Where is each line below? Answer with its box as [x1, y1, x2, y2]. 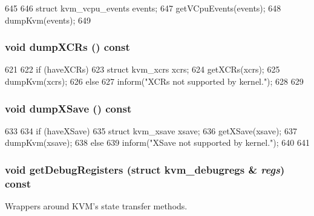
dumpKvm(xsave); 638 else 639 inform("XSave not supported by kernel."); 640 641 [5, 136, 310, 149]
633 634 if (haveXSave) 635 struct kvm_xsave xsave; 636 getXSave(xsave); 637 [5, 124, 297, 137]
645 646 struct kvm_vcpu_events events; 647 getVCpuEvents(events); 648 [5, 2, 281, 14]
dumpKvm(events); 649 [5, 13, 91, 26]
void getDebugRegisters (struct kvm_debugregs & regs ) [5, 162, 285, 177]
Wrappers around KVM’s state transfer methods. [5, 200, 188, 212]
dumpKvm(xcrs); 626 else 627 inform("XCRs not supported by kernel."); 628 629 [5, 75, 304, 87]
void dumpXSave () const [5, 100, 132, 116]
